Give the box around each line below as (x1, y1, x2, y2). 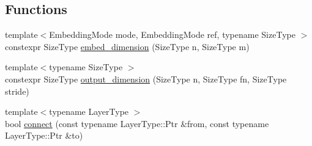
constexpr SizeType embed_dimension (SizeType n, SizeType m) (5, 40, 250, 53)
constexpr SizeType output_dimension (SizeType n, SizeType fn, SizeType (5, 72, 287, 85)
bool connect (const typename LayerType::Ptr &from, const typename (5, 117, 269, 130)
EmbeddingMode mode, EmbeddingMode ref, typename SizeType (49, 28, 295, 41)
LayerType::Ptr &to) (5, 129, 83, 142)
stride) (5, 84, 29, 97)
